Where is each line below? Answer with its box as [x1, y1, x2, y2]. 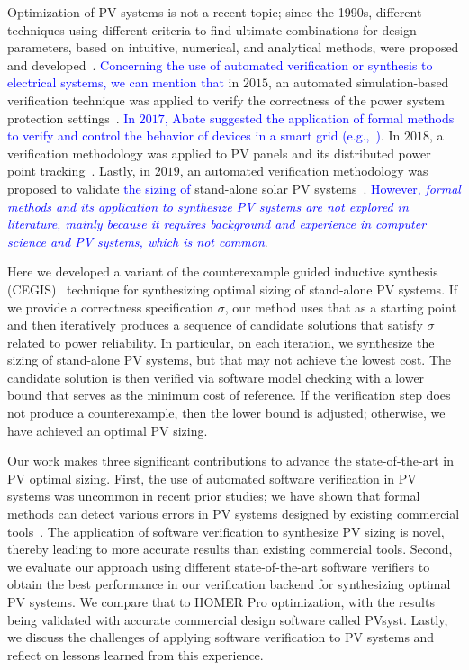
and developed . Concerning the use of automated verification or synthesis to [7, 55, 433, 74]
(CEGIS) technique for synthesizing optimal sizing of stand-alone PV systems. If [7, 279, 458, 298]
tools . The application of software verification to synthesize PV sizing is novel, [7, 521, 445, 540]
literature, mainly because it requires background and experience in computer [7, 214, 427, 233]
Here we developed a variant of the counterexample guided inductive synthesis [7, 262, 438, 281]
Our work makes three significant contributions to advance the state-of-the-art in [7, 451, 454, 470]
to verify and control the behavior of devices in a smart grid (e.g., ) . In [7, 126, 401, 145]
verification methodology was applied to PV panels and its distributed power [7, 143, 431, 162]
